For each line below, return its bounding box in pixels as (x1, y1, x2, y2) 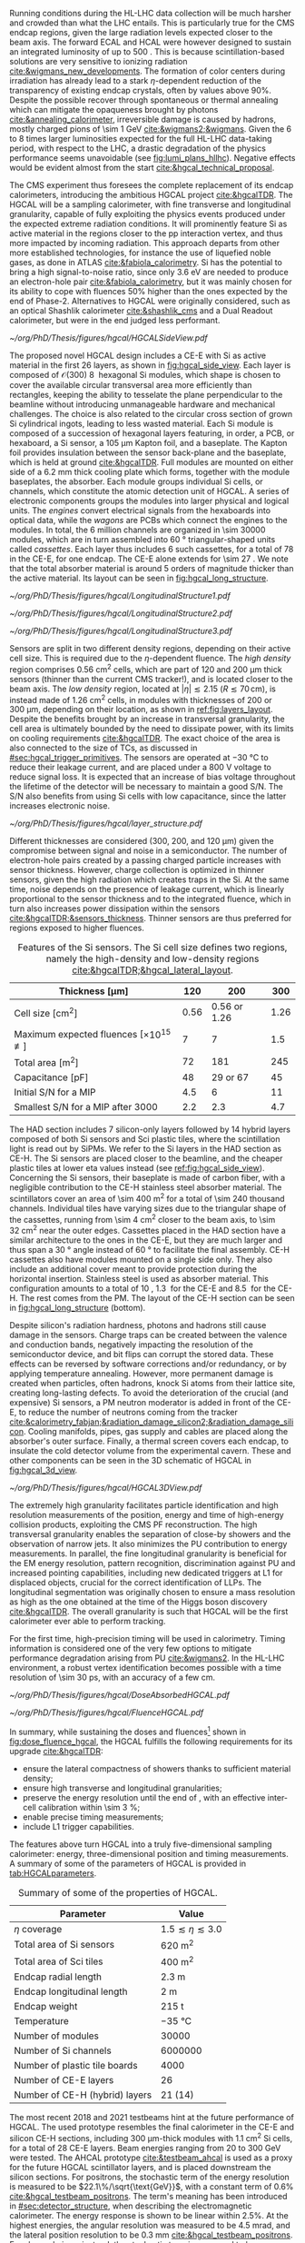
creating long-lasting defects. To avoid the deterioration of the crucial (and (9, 1387, 289, 1398)
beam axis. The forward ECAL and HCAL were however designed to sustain (9, 36, 292, 47)
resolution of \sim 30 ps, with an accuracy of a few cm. (9, 1672, 216, 1682)
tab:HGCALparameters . (9, 1867, 97, 1879)
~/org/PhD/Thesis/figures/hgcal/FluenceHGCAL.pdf (9, 1707, 204, 1718)
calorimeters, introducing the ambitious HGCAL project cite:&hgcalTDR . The (9, 190, 293, 200)
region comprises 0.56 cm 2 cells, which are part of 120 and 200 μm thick (9, 662, 283, 675)
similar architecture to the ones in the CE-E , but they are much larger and (9, 1235, 283, 1246)
